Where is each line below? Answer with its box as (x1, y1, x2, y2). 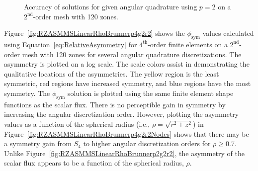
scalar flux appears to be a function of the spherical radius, (4, 158, 184, 168)
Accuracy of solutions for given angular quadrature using (24, 1, 197, 11)
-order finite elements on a (148, 39, 228, 49)
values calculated (202, 28, 254, 38)
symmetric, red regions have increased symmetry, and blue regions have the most (4, 78, 251, 88)
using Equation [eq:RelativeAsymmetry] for (4, 39, 137, 49)
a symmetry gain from (4, 138, 72, 149)
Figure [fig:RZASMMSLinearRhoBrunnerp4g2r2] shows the (4, 28, 185, 38)
